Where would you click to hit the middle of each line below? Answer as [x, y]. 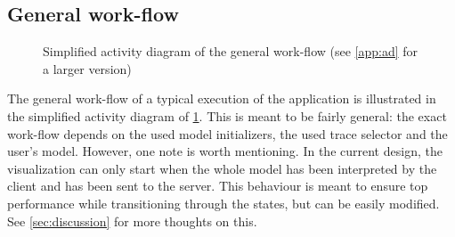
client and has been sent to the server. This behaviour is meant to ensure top [218, 186]
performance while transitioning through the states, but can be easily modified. [223, 203]
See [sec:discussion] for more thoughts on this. [132, 221]
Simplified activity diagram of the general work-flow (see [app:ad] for [231, 51]
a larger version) [87, 68]
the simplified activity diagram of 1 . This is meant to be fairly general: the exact [227, 115]
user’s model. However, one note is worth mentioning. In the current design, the [225, 151]
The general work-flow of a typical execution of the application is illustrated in [222, 98]
